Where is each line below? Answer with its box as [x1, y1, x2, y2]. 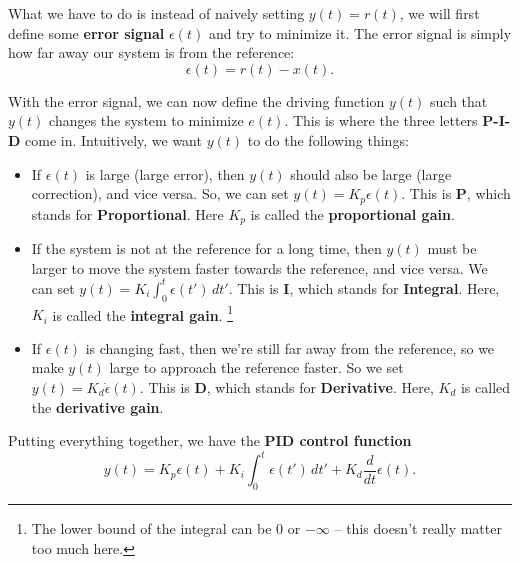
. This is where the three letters [284, 110, 478, 131]
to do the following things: [247, 129, 409, 150]
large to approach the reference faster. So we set [109, 357, 404, 378]
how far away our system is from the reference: [8, 42, 295, 63]
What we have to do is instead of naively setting [8, 3, 305, 23]
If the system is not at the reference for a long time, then [31, 238, 382, 259]
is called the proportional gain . [250, 203, 455, 224]
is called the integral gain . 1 [52, 301, 234, 325]
